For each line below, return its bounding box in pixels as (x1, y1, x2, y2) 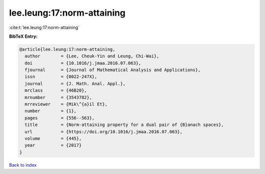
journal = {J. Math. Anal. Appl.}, (25, 81, 126, 86)
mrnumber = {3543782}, (25, 95, 92, 100)
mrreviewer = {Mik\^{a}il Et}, (25, 101, 108, 107)
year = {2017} (25, 143, 82, 148)
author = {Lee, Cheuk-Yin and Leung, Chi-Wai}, (25, 53, 159, 59)
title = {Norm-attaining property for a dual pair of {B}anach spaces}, (25, 122, 224, 127)
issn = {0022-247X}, (25, 74, 98, 79)
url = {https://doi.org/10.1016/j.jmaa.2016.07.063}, (25, 129, 183, 134)
